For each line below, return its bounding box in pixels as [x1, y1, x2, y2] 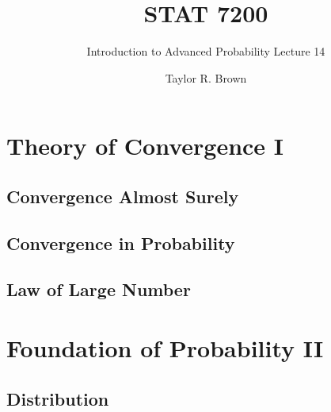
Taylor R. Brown [165, 69, 247, 86]
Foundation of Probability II [6, 332, 324, 364]
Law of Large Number [6, 277, 191, 302]
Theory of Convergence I [6, 129, 284, 162]
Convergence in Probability [6, 230, 235, 255]
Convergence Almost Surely [6, 183, 239, 208]
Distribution [6, 386, 109, 410]
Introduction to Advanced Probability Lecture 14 [86, 43, 325, 60]
